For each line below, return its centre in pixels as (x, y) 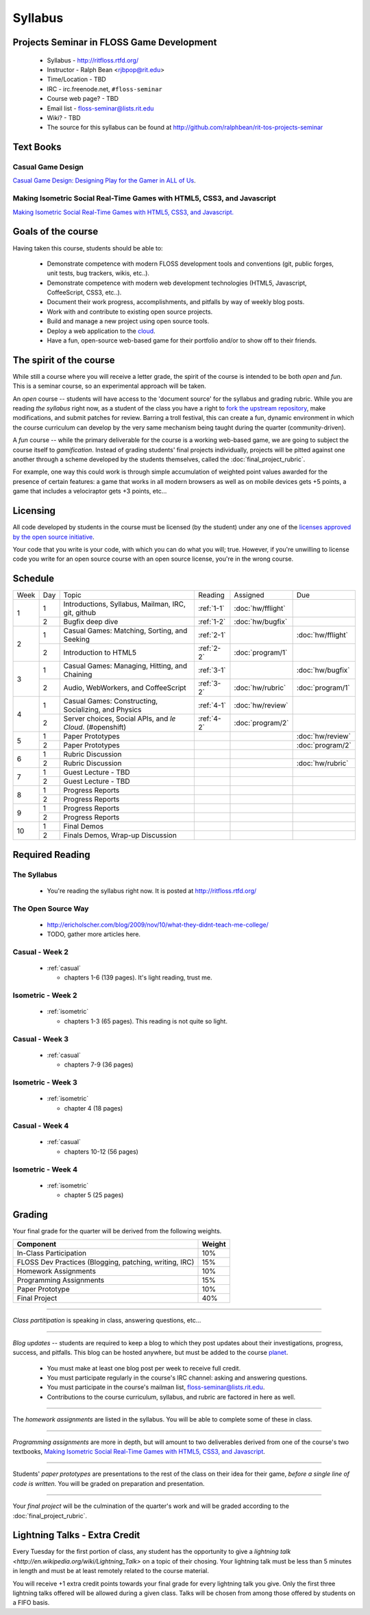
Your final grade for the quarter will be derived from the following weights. (117, 1231)
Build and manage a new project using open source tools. (128, 321)
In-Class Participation (52, 1253)
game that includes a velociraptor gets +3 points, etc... (90, 491)
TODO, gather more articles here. (94, 934)
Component (37, 1244)
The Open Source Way (51, 908)
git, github (80, 613)
